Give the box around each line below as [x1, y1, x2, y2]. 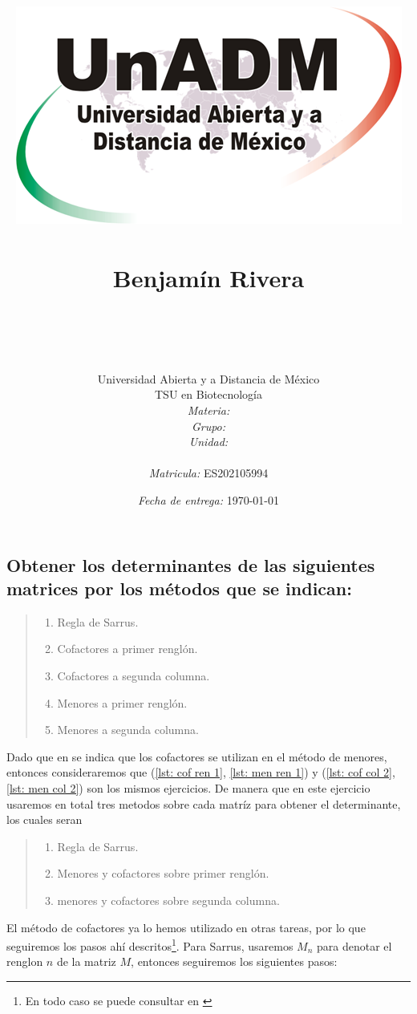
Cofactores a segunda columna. [57, 667, 210, 684]
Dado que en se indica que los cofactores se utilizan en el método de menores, [6, 748, 387, 765]
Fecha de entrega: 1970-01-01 [138, 492, 279, 509]
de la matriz [56, 953, 116, 970]
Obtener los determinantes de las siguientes [6, 552, 375, 577]
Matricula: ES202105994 [148, 464, 269, 481]
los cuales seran [6, 811, 83, 828]
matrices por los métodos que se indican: [6, 576, 352, 601]
